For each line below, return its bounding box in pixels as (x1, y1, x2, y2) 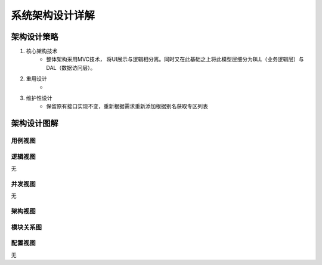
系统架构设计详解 (11, 9, 95, 22)
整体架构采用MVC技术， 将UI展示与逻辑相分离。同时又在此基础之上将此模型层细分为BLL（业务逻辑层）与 (46, 56, 304, 63)
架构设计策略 (11, 32, 58, 42)
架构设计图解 (11, 118, 58, 128)
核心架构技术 (26, 48, 58, 55)
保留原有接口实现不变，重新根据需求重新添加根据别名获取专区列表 (46, 103, 208, 110)
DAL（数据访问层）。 (46, 64, 96, 71)
